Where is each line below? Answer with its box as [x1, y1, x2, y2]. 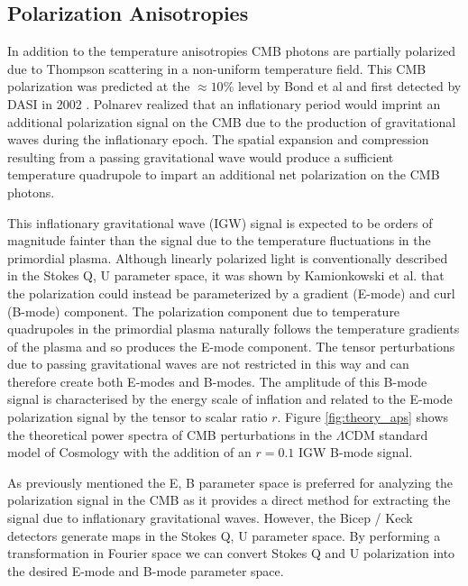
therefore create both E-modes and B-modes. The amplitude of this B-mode [7, 371, 427, 390]
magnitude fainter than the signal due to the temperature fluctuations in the [7, 231, 431, 250]
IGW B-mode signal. [298, 443, 413, 462]
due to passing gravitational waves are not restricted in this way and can [7, 354, 409, 373]
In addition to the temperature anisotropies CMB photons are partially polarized [7, 41, 455, 60]
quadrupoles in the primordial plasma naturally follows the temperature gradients [7, 319, 460, 338]
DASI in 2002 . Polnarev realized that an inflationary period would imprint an [7, 94, 441, 113]
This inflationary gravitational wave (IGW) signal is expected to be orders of [7, 213, 433, 232]
